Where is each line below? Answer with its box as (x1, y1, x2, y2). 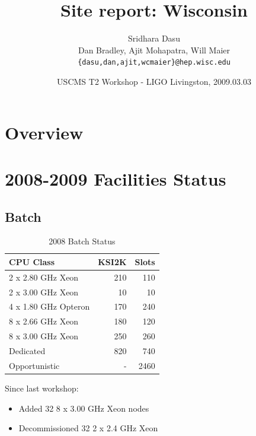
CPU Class (9, 255, 55, 268)
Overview (5, 120, 84, 144)
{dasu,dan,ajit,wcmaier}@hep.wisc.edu (78, 58, 231, 67)
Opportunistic (9, 359, 60, 371)
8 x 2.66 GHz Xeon (9, 315, 79, 327)
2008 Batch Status (49, 235, 116, 247)
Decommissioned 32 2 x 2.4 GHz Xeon (18, 422, 158, 434)
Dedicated (9, 344, 46, 357)
